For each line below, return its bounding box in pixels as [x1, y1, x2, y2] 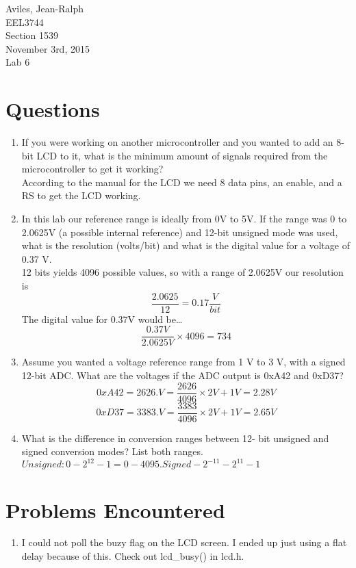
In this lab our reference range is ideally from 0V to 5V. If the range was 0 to [21, 211, 347, 226]
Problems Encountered [5, 495, 225, 524]
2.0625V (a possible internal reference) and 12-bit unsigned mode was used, [21, 224, 338, 239]
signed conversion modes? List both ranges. [21, 444, 203, 459]
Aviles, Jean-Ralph [5, 1, 84, 15]
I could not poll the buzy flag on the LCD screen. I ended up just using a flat [21, 535, 347, 550]
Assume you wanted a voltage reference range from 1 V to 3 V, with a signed [21, 354, 346, 369]
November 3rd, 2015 [5, 41, 90, 55]
